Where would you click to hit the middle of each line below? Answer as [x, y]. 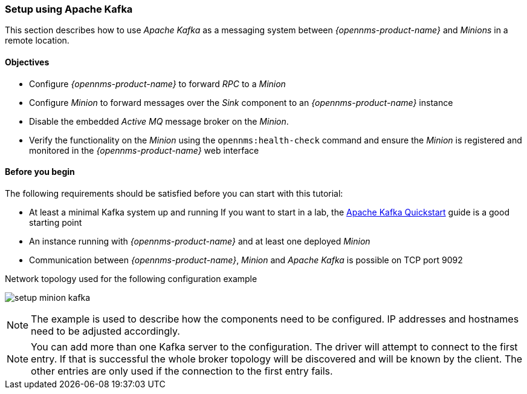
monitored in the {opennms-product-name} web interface [144, 150]
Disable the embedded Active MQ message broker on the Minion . [159, 121]
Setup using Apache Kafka [69, 9]
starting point [56, 222]
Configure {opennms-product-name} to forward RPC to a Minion [157, 84]
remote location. [37, 41]
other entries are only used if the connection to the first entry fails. [182, 371]
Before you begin [40, 172]
